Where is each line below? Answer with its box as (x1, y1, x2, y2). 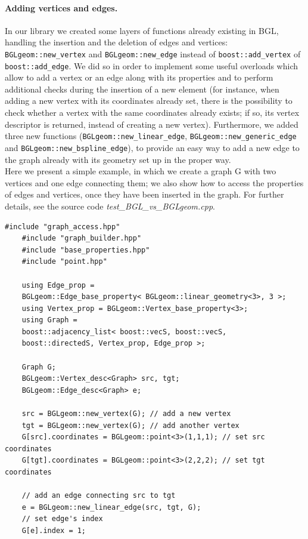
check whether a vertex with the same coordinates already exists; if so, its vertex (5, 106, 300, 119)
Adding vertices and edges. (5, 1, 118, 14)
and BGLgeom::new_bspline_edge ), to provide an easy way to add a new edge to (5, 141, 300, 153)
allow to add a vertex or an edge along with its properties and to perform (5, 71, 273, 84)
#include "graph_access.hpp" (5, 222, 120, 231)
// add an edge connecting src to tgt (21, 491, 176, 500)
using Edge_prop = (21, 281, 95, 289)
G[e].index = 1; (21, 526, 86, 535)
